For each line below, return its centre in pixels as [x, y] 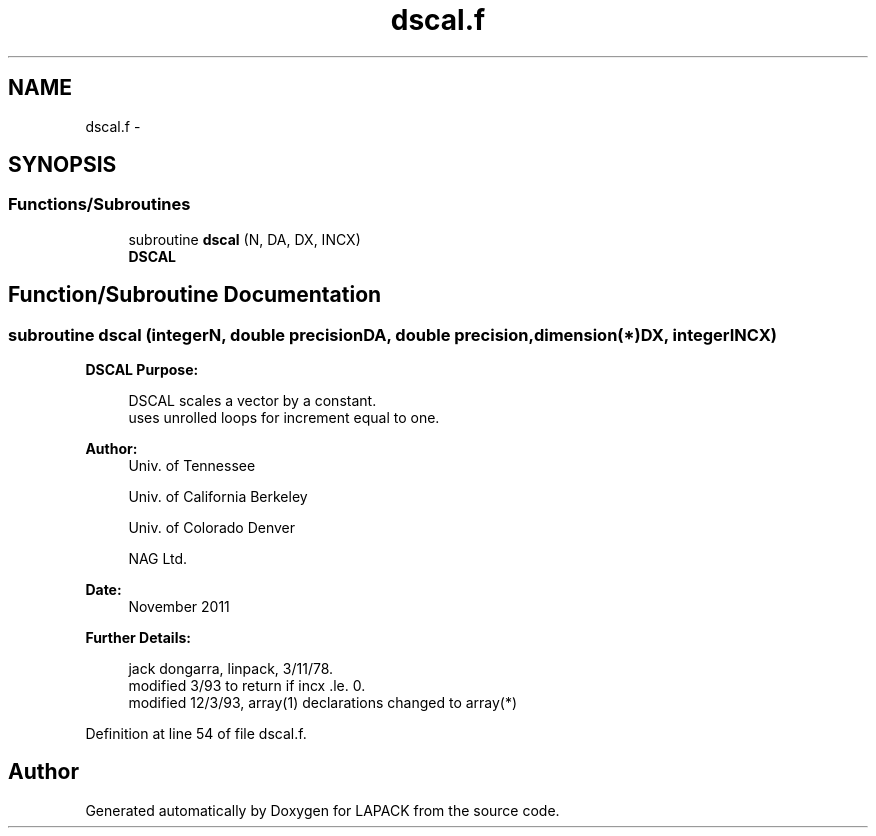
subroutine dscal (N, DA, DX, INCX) [244, 239]
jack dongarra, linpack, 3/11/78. [231, 669]
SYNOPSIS [62, 165]
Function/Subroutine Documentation [195, 295]
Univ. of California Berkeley [218, 497]
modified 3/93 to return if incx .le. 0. [247, 686]
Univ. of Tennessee [192, 466]
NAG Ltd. [158, 559]
